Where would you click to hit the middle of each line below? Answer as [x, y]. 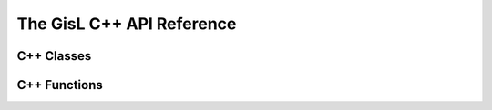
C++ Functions [60, 85]
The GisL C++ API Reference [127, 24]
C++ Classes [54, 56]
